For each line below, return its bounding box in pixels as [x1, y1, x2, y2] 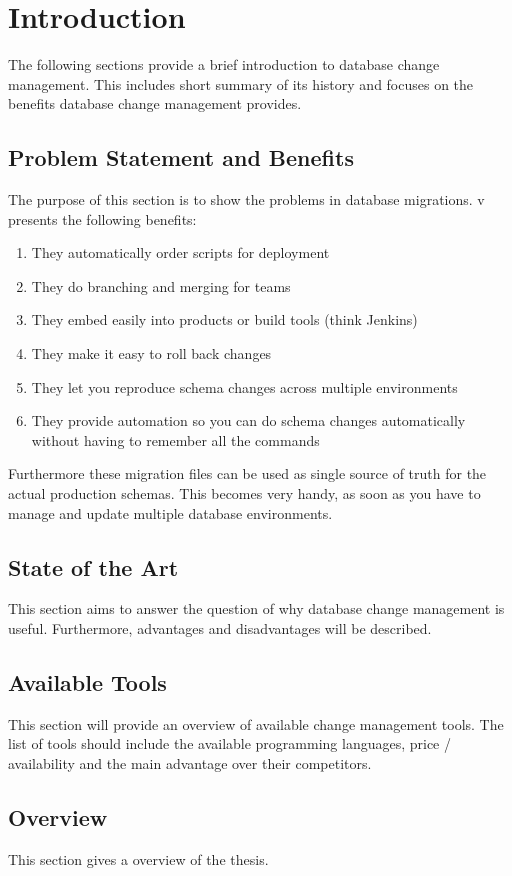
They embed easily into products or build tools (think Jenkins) [31, 309, 418, 330]
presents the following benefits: [8, 208, 197, 229]
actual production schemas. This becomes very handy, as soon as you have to [8, 483, 481, 504]
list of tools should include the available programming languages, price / [8, 733, 452, 754]
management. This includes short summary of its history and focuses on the [8, 73, 474, 94]
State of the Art [8, 551, 179, 582]
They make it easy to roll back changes [31, 343, 272, 364]
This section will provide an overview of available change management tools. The [8, 713, 504, 734]
